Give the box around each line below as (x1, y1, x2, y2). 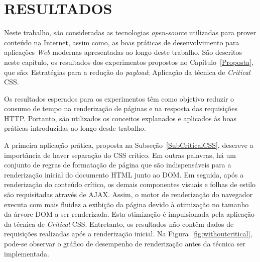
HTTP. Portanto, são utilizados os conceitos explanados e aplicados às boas (4, 113, 237, 123)
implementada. (4, 248, 49, 258)
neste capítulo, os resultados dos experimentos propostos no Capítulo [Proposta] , (4, 56, 253, 67)
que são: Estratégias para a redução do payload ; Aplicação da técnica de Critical (4, 66, 250, 77)
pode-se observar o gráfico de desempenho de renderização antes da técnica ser (4, 238, 245, 248)
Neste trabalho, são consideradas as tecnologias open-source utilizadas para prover (4, 27, 256, 38)
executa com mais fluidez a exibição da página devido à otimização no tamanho (4, 199, 249, 209)
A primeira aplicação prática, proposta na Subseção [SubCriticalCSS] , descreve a (4, 140, 253, 150)
